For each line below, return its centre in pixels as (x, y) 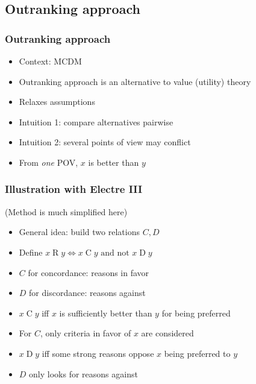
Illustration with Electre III (74, 189)
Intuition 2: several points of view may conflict (105, 142)
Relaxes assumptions (57, 102)
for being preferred (196, 313)
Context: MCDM (50, 61)
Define (31, 252)
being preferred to (197, 353)
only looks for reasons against (83, 373)
